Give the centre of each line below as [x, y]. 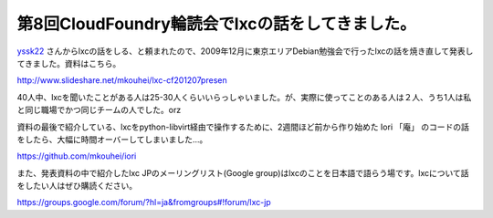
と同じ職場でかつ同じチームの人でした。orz [99, 110]
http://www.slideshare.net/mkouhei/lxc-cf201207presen [122, 80]
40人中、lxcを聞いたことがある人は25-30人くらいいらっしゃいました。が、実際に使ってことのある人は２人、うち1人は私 [244, 97]
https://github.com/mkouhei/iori [77, 156]
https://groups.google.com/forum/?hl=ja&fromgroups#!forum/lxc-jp [144, 202]
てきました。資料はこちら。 [69, 63]
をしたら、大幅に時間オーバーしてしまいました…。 [112, 139]
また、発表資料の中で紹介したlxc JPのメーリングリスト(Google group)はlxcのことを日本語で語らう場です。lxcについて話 [243, 172]
